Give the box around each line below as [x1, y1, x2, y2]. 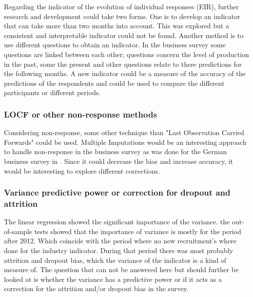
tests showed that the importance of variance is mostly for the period [34, 226, 241, 236]
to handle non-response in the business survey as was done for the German [4, 146, 227, 157]
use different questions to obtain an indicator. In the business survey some [4, 40, 226, 50]
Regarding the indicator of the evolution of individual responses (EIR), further [4, 1, 239, 11]
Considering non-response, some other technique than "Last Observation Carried [4, 127, 245, 138]
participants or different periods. [4, 87, 101, 98]
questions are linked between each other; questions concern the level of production [4, 49, 249, 59]
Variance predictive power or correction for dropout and [4, 186, 231, 198]
